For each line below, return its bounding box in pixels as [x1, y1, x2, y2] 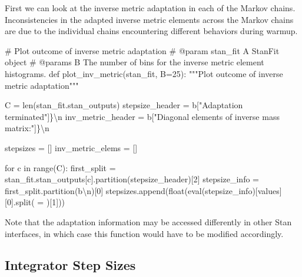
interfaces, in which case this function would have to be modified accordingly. [5, 227, 284, 239]
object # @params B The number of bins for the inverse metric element [5, 56, 264, 68]
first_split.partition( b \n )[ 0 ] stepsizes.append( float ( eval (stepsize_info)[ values [5, 184, 280, 196]
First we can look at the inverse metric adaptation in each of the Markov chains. [5, 2, 296, 14]
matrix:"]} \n [5, 122, 49, 134]
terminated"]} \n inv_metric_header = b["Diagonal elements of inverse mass [5, 110, 280, 122]
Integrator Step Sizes [5, 256, 136, 274]
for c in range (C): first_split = [5, 161, 116, 173]
